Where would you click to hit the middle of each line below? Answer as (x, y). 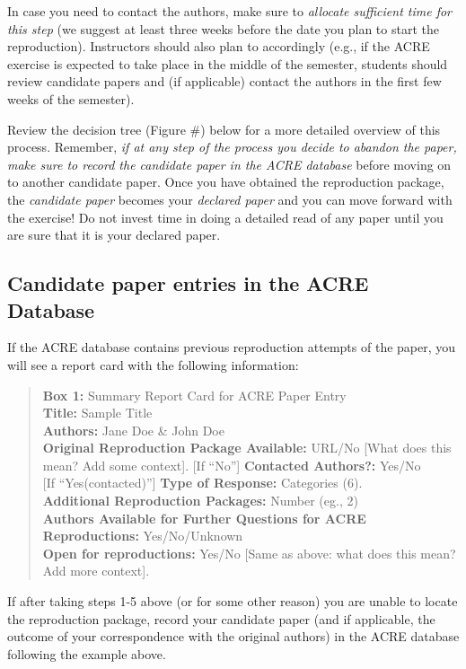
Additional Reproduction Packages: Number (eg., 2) (200, 501)
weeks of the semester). (71, 98)
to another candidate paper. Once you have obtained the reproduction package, (226, 182)
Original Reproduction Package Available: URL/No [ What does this (247, 448)
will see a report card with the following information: (153, 364)
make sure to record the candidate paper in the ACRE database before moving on (229, 164)
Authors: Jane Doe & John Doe (133, 430)
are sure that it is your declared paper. (114, 235)
